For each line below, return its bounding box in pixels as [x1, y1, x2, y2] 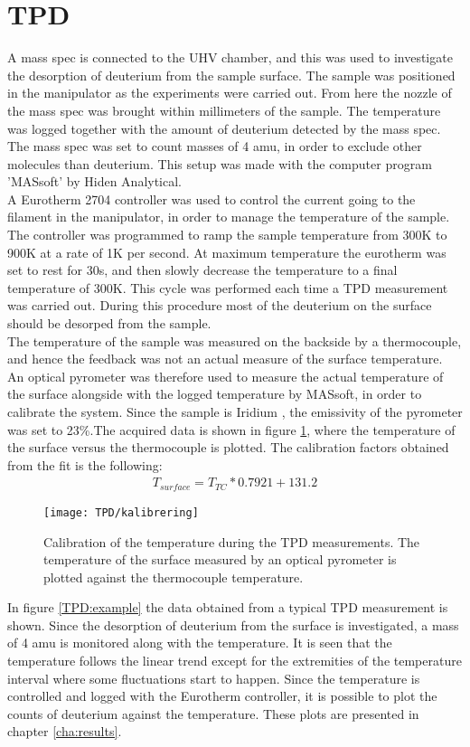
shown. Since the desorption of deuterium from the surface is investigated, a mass [7, 615, 459, 634]
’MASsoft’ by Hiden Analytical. [7, 172, 183, 191]
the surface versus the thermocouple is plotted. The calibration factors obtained [7, 438, 449, 457]
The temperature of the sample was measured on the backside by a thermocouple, [7, 331, 462, 350]
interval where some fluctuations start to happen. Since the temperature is [7, 668, 420, 687]
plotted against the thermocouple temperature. [43, 567, 304, 586]
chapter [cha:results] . [7, 722, 122, 741]
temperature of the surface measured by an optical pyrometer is [43, 550, 397, 569]
